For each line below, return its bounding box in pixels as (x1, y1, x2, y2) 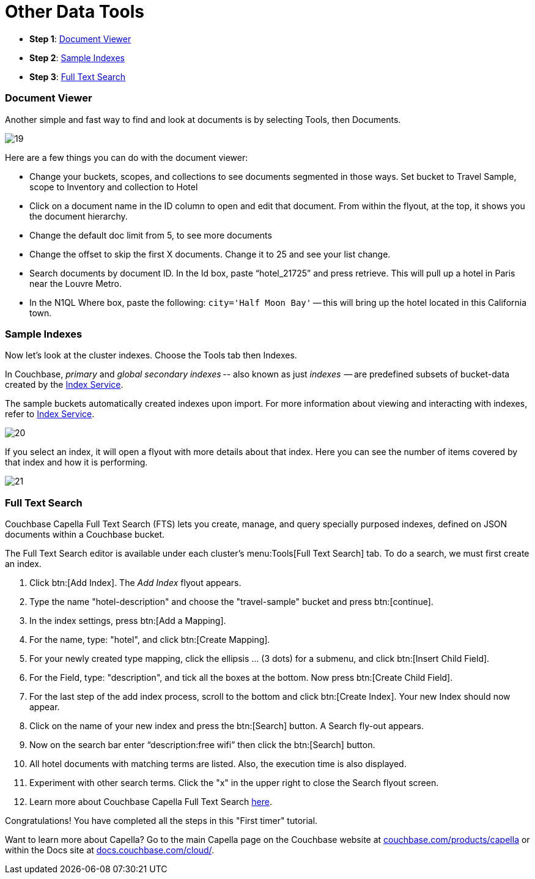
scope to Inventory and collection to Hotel (29, 181, 198, 192)
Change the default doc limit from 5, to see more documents (29, 229, 272, 240)
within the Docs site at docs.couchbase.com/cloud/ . (5, 845, 215, 855)
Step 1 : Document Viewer (29, 33, 131, 44)
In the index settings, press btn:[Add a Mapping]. (29, 615, 226, 626)
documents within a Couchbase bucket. (5, 529, 165, 540)
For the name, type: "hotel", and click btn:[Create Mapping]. (29, 634, 270, 645)
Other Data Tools (5, 1, 144, 22)
